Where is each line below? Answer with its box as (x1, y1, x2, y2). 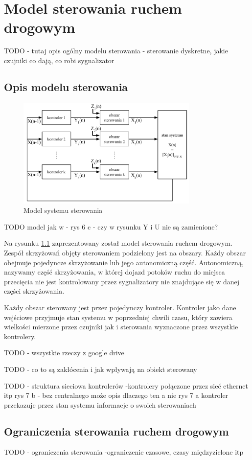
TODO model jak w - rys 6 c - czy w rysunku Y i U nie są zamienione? (4, 221, 218, 231)
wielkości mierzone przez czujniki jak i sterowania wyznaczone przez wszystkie (4, 322, 238, 332)
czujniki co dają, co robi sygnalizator (4, 55, 115, 65)
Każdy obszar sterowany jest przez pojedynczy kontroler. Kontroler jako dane (4, 302, 236, 312)
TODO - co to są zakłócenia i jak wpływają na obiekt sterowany (4, 364, 197, 374)
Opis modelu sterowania (4, 79, 128, 94)
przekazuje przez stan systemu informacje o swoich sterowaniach (4, 399, 196, 410)
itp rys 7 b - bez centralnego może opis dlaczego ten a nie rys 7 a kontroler (4, 390, 229, 400)
